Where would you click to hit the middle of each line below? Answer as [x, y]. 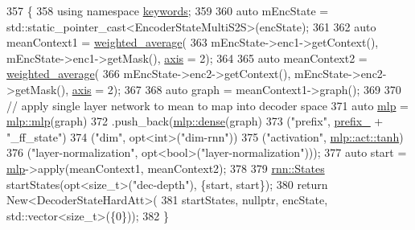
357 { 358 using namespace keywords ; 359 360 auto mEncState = [168, 10]
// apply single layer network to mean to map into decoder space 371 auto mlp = [207, 105]
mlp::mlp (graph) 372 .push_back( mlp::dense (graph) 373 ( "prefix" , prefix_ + [195, 121]
